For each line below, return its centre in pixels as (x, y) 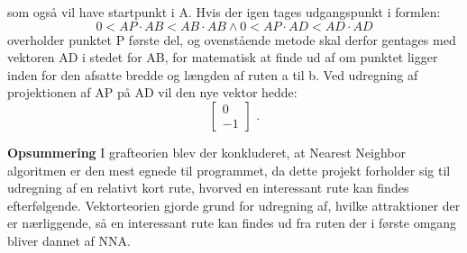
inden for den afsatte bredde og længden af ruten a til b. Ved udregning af (213, 74)
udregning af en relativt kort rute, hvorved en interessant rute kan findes (208, 188)
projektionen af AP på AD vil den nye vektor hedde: (152, 92)
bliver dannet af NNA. (69, 240)
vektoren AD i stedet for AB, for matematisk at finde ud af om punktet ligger (223, 57)
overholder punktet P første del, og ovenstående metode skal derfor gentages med (232, 39)
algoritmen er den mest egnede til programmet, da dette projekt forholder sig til (229, 170)
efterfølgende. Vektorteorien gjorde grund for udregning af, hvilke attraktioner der (234, 205)
